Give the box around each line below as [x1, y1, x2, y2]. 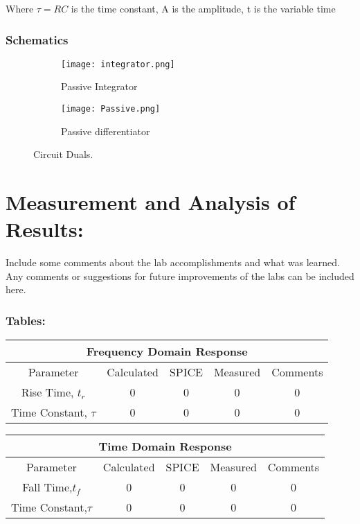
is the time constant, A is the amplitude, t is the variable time [71, 1, 336, 15]
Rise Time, [21, 384, 74, 401]
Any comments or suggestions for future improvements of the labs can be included [6, 268, 354, 283]
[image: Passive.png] [61, 104, 161, 114]
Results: [6, 215, 84, 243]
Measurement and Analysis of [6, 188, 296, 216]
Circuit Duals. [33, 147, 93, 161]
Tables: [6, 311, 46, 329]
